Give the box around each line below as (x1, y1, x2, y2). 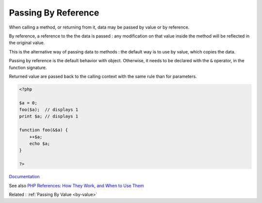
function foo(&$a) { (19, 127, 68, 133)
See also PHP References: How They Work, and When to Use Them (9, 183, 144, 188)
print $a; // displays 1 (19, 114, 79, 119)
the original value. (9, 40, 45, 46)
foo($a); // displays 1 (19, 107, 79, 113)
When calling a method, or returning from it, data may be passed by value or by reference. (9, 24, 190, 30)
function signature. (9, 65, 47, 70)
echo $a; (29, 141, 50, 146)
